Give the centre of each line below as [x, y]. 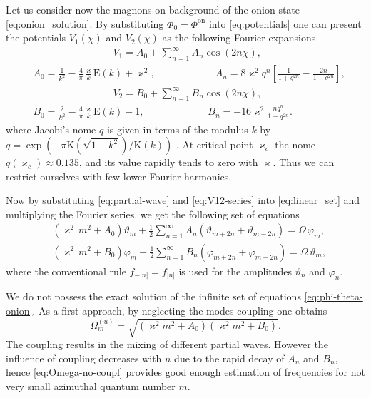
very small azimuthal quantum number [91, 386]
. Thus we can [304, 162]
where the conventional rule [66, 271]
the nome [295, 144]
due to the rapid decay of [229, 358]
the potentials [36, 37]
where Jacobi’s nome [51, 129]
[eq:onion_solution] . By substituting [85, 23]
